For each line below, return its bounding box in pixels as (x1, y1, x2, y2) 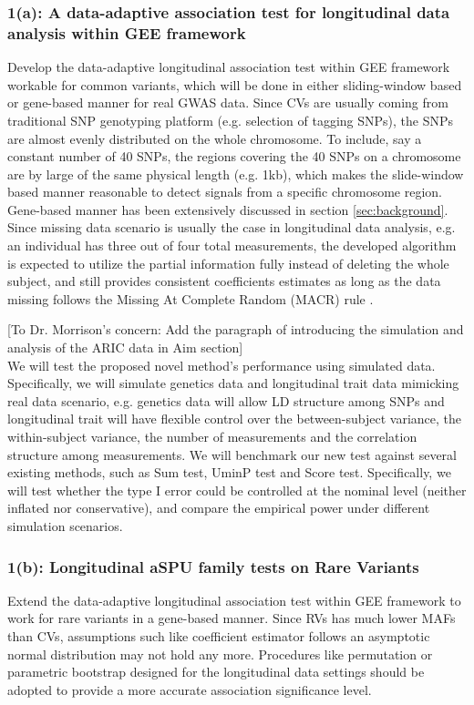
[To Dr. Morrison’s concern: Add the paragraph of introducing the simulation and (7, 320, 464, 339)
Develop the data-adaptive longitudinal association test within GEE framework (7, 57, 450, 77)
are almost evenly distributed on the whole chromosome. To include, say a (7, 128, 422, 148)
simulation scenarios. (7, 516, 123, 535)
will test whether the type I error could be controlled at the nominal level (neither (7, 480, 467, 499)
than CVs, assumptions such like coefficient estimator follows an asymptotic (7, 626, 430, 645)
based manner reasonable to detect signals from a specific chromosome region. (7, 182, 442, 201)
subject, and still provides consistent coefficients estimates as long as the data (7, 271, 441, 291)
